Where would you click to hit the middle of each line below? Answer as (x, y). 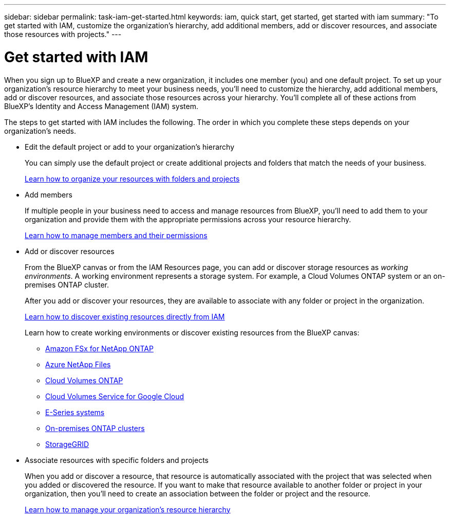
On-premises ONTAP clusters (95, 428)
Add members (49, 194)
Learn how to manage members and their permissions (116, 235)
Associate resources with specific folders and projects (117, 460)
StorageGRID (67, 444)
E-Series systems (75, 412)
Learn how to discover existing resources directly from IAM (125, 316)
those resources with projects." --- (63, 34)
